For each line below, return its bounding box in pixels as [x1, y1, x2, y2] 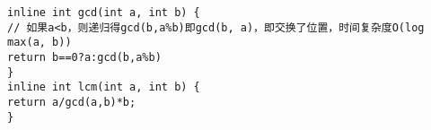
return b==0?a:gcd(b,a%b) [7, 50, 162, 64]
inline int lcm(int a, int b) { [7, 81, 200, 94]
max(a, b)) [7, 36, 72, 49]
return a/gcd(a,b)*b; [7, 95, 136, 108]
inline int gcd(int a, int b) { [7, 6, 200, 19]
